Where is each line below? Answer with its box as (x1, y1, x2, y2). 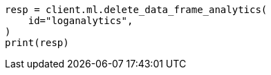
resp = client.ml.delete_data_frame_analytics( (5, 4, 268, 15)
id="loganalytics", (28, 15, 133, 26)
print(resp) (5, 37, 69, 48)
